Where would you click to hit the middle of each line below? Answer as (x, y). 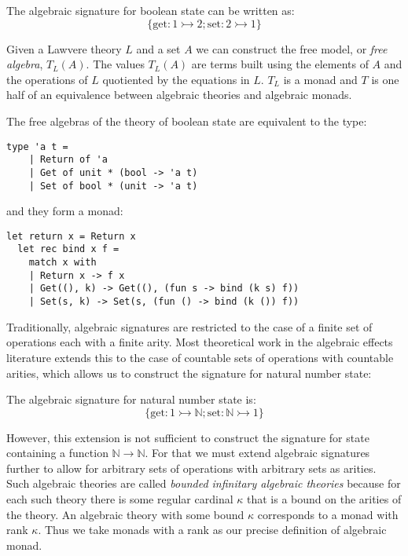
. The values (115, 64)
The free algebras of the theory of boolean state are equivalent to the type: (187, 121)
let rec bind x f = (68, 249)
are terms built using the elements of (280, 64)
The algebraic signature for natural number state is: (131, 399)
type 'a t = (37, 146)
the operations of (47, 79)
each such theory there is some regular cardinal (120, 499)
